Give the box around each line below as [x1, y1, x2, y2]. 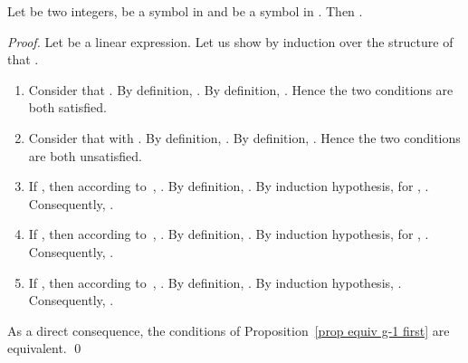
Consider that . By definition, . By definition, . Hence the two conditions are [28, 80, 454, 99]
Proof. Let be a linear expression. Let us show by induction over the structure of [7, 32, 454, 51]
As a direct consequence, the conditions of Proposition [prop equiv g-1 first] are [7, 320, 450, 339]
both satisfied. [28, 98, 107, 117]
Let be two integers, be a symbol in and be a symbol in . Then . [7, 2, 363, 20]
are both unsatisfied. [28, 146, 142, 165]
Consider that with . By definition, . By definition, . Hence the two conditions [28, 128, 461, 147]
